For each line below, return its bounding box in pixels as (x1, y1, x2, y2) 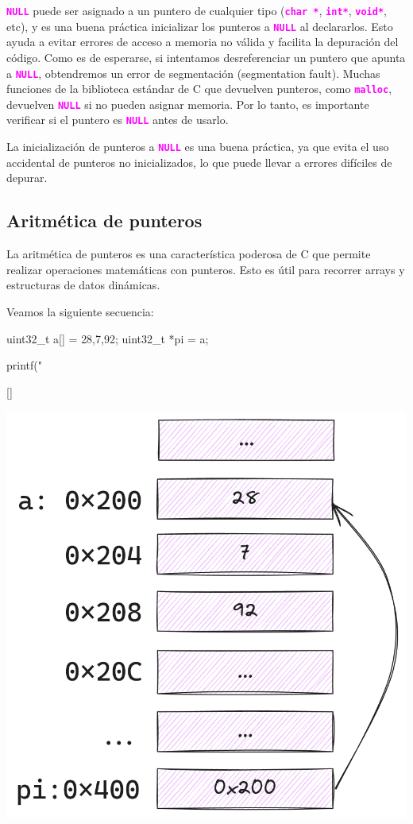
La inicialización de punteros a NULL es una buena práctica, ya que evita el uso (6, 138, 389, 155)
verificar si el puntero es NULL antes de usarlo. (6, 111, 229, 128)
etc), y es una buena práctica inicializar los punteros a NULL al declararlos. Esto (6, 17, 393, 34)
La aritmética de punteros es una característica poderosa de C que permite (6, 246, 371, 262)
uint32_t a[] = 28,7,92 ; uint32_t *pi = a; (6, 330, 209, 346)
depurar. (6, 169, 48, 186)
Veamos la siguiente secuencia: (6, 303, 154, 319)
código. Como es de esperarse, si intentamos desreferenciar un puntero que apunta (6, 48, 406, 65)
